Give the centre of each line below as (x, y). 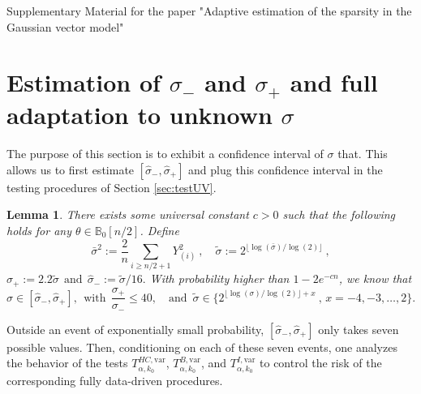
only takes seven (359, 329)
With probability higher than (219, 278)
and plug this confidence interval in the (286, 169)
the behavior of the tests (67, 363)
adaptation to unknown (140, 115)
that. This (363, 154)
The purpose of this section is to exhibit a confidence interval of (165, 154)
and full (334, 82)
